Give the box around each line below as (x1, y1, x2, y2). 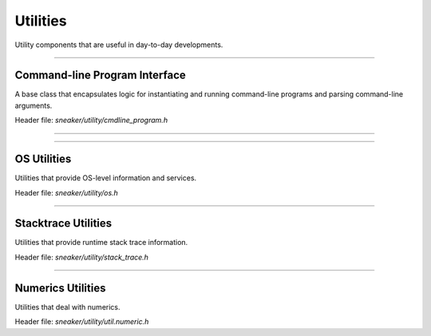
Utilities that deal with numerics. (14, 302, 121, 311)
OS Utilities (14, 152, 72, 166)
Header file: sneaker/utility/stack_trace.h (14, 252, 149, 262)
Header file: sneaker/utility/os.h (14, 188, 119, 197)
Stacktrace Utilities (14, 216, 113, 231)
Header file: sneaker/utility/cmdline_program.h (14, 116, 168, 125)
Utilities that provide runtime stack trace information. (14, 238, 188, 247)
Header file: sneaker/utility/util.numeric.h (14, 317, 149, 326)
